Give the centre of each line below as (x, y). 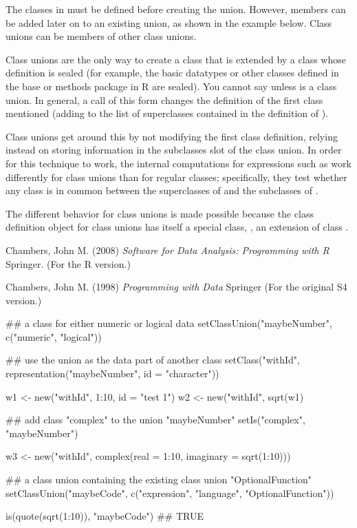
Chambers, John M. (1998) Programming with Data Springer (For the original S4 (176, 287)
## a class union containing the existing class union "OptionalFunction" (159, 479)
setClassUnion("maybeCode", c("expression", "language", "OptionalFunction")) (170, 493)
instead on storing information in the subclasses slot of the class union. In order (174, 150)
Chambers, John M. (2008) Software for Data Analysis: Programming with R (167, 250)
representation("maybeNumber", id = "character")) (112, 373)
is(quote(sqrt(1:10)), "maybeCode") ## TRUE (105, 516)
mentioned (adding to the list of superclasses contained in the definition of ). (167, 113)
